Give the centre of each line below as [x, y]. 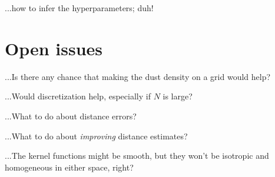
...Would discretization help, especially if [78, 96]
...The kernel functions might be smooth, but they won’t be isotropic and [137, 156]
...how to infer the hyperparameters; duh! [79, 8]
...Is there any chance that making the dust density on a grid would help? [138, 76]
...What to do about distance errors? [71, 116]
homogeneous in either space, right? [69, 167]
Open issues [54, 48]
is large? [178, 96]
